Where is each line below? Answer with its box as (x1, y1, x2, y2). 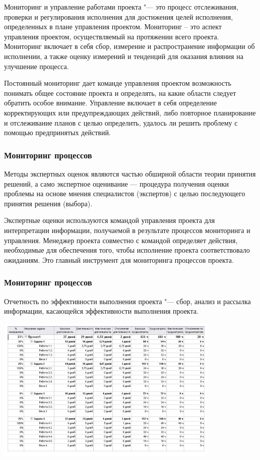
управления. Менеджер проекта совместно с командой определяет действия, (4, 235, 238, 245)
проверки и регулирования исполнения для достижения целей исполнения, (4, 11, 233, 22)
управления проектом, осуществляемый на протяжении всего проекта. (4, 31, 219, 41)
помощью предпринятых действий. (4, 127, 111, 138)
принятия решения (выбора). (4, 198, 93, 208)
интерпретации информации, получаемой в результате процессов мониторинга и (4, 224, 250, 235)
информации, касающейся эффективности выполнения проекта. (4, 306, 199, 316)
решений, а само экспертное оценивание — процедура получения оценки (4, 178, 229, 189)
